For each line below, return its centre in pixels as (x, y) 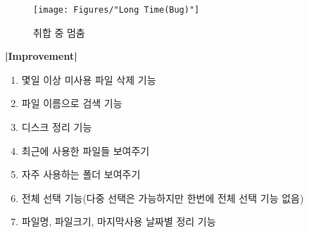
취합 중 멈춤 (59, 32)
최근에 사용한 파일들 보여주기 (86, 150)
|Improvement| (41, 56)
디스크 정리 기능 (57, 127)
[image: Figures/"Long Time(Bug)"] (116, 10)
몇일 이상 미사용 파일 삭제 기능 (89, 79)
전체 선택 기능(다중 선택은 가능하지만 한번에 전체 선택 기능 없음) (163, 197)
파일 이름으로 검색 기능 (72, 103)
